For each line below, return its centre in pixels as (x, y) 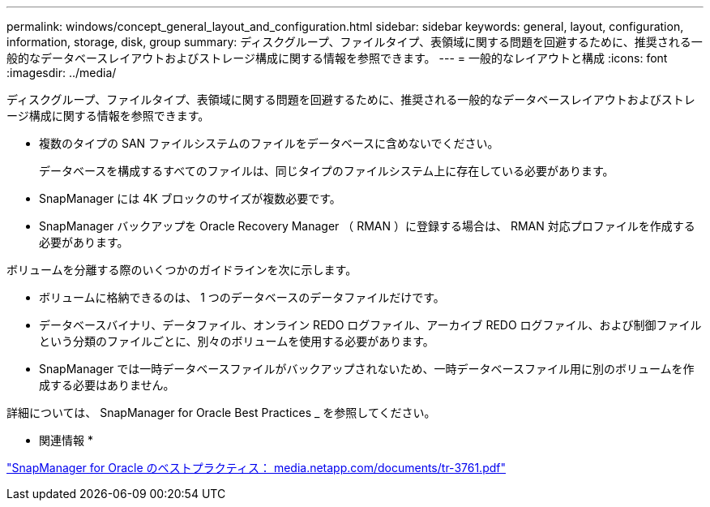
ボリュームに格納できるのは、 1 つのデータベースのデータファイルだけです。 (242, 297)
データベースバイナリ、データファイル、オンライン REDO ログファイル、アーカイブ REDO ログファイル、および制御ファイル (370, 325)
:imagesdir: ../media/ (62, 73)
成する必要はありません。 (107, 385)
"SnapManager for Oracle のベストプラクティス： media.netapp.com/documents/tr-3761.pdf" (256, 468)
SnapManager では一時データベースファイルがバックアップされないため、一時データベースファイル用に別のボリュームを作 (367, 369)
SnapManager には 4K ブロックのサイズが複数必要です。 (190, 198)
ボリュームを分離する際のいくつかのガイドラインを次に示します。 (182, 270)
